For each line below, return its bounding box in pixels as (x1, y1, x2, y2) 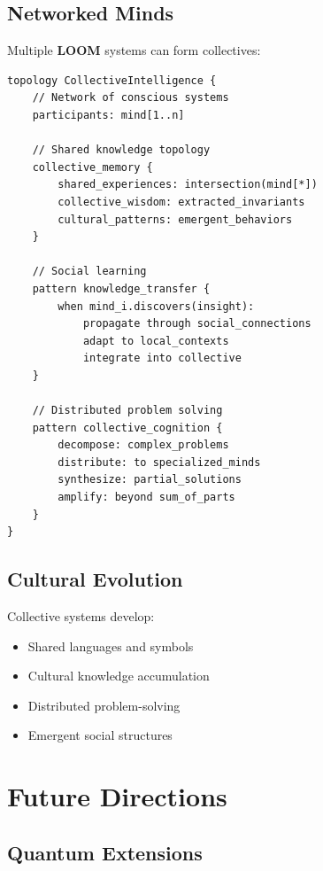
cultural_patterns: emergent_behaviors (58, 213, 293, 226)
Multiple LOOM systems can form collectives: (7, 41, 261, 59)
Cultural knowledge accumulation (27, 666, 210, 685)
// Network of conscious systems (32, 91, 229, 105)
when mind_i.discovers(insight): (58, 299, 255, 313)
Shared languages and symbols (27, 636, 194, 655)
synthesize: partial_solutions (58, 473, 242, 486)
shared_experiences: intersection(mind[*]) (58, 178, 318, 191)
